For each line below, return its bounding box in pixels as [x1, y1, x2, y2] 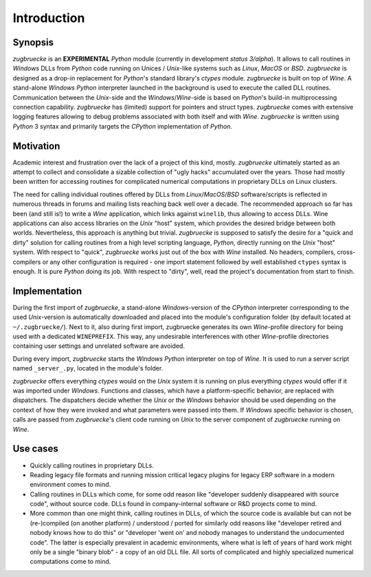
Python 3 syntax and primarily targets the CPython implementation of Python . [12, 122, 233, 130]
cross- [337, 248, 356, 256]
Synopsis [12, 36, 54, 48]
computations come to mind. [30, 558, 111, 566]
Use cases [12, 443, 58, 454]
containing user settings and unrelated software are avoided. [12, 342, 185, 350]
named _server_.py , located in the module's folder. [12, 364, 164, 373]
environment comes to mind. [30, 481, 111, 489]
